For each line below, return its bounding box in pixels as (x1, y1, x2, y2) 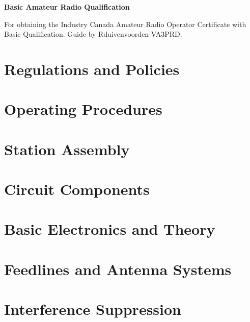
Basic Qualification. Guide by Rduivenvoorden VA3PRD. (4, 29, 182, 39)
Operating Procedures (4, 98, 162, 119)
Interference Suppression (4, 299, 181, 319)
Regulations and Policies (4, 58, 180, 79)
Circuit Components (4, 179, 150, 200)
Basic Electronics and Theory (4, 218, 215, 239)
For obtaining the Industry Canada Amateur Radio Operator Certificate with (4, 18, 246, 29)
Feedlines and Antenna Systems (4, 258, 232, 279)
